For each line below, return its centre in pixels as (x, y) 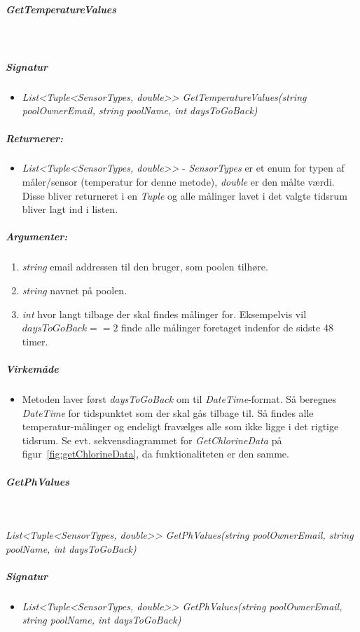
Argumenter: (37, 236)
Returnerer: (34, 138)
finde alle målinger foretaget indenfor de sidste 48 (227, 328)
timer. (35, 341)
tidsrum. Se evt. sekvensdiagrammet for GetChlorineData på (152, 440)
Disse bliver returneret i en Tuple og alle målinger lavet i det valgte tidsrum (185, 195)
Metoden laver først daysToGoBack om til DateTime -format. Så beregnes (179, 398)
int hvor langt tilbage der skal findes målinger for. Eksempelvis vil (164, 314)
